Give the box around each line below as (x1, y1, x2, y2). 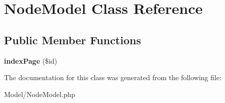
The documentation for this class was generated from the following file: (4, 72, 221, 83)
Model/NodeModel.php (4, 89, 75, 99)
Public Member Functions (4, 32, 141, 47)
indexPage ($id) (4, 55, 57, 66)
